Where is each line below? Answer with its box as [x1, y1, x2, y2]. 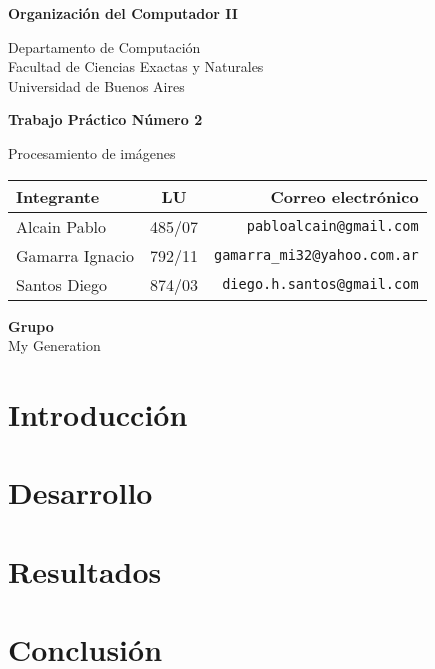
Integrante [16, 184, 100, 208]
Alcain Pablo [16, 214, 107, 238]
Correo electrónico [270, 184, 419, 208]
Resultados [8, 550, 162, 591]
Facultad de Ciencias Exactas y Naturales [8, 56, 264, 77]
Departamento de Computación [8, 36, 201, 57]
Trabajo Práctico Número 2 [8, 109, 203, 130]
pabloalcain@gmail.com [246, 218, 419, 235]
